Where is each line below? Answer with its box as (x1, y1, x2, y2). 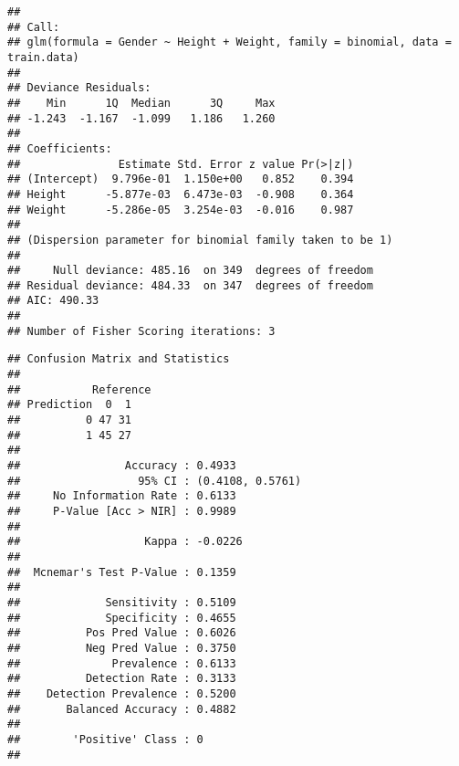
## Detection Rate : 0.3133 (7, 672, 236, 686)
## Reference (7, 383, 151, 396)
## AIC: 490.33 (7, 294, 99, 308)
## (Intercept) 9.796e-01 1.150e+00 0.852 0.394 (7, 173, 354, 186)
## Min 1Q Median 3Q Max (7, 96, 276, 110)
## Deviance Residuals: (7, 81, 151, 95)
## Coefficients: (7, 142, 112, 155)
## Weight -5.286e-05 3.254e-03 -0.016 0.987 (7, 203, 354, 216)
